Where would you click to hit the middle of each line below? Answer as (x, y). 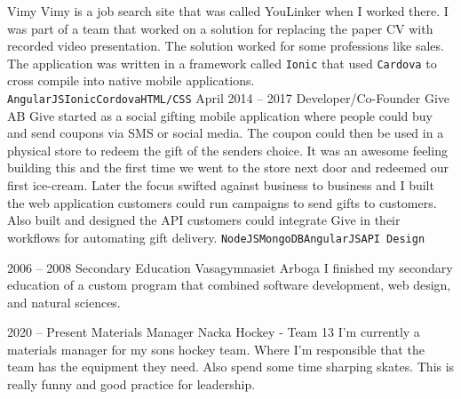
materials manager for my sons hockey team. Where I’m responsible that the (216, 349)
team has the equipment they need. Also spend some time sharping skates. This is (231, 367)
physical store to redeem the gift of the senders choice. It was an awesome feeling (227, 150)
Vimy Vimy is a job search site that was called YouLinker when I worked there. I (228, 11)
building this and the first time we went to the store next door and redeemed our (228, 168)
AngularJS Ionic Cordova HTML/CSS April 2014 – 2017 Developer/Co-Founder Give (229, 98)
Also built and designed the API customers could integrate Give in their (204, 220)
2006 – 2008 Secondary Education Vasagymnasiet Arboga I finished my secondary (230, 267)
